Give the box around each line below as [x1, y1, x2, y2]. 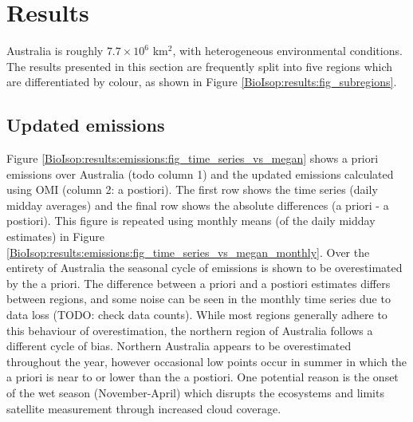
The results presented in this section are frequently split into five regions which [6, 57, 393, 74]
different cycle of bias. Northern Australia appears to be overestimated [6, 337, 352, 354]
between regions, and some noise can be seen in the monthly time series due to [6, 290, 391, 307]
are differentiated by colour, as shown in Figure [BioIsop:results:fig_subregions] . [6, 73, 397, 90]
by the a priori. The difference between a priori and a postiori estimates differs [6, 274, 391, 291]
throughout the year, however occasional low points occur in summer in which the [6, 353, 407, 369]
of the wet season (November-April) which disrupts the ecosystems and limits [6, 385, 384, 401]
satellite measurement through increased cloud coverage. [6, 400, 281, 416]
